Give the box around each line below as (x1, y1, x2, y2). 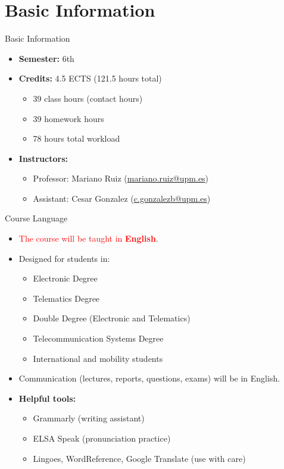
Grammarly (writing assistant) (33, 412, 145, 424)
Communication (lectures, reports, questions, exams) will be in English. (18, 372, 280, 384)
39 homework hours (33, 112, 104, 124)
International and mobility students (33, 352, 163, 364)
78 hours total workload (33, 132, 120, 145)
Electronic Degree (33, 272, 98, 284)
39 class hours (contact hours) (33, 92, 143, 104)
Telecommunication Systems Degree (33, 332, 164, 345)
